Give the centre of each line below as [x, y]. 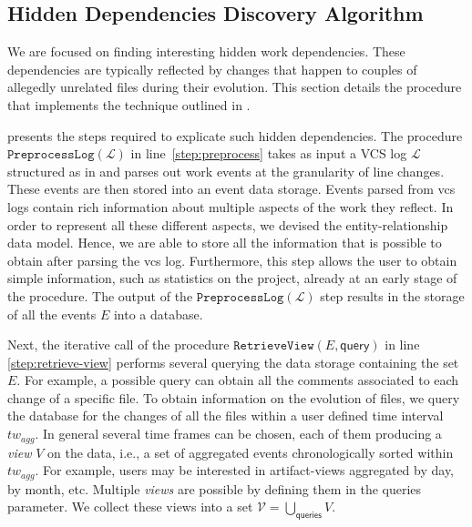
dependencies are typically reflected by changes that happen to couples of [212, 69]
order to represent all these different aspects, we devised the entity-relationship [228, 224]
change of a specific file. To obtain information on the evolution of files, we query [234, 397]
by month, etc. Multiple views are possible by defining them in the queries [215, 488]
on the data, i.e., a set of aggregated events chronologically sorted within [250, 452]
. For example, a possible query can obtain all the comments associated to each [238, 380]
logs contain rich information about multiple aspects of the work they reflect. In [231, 206]
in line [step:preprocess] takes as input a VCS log [269, 153]
